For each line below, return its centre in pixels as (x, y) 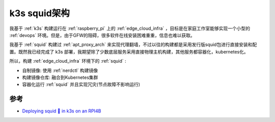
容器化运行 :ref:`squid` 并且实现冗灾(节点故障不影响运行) (81, 85)
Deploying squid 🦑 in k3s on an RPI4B (62, 111)
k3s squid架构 (39, 13)
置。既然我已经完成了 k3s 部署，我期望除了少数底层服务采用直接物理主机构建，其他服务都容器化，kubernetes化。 (129, 52)
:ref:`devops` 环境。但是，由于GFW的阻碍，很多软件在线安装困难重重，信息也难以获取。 (102, 35)
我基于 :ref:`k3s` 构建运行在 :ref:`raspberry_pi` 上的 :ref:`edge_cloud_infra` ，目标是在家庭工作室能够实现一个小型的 (130, 28)
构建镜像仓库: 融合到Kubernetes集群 (60, 77)
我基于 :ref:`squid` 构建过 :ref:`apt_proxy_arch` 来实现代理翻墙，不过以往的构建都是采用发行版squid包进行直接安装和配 (133, 45)
